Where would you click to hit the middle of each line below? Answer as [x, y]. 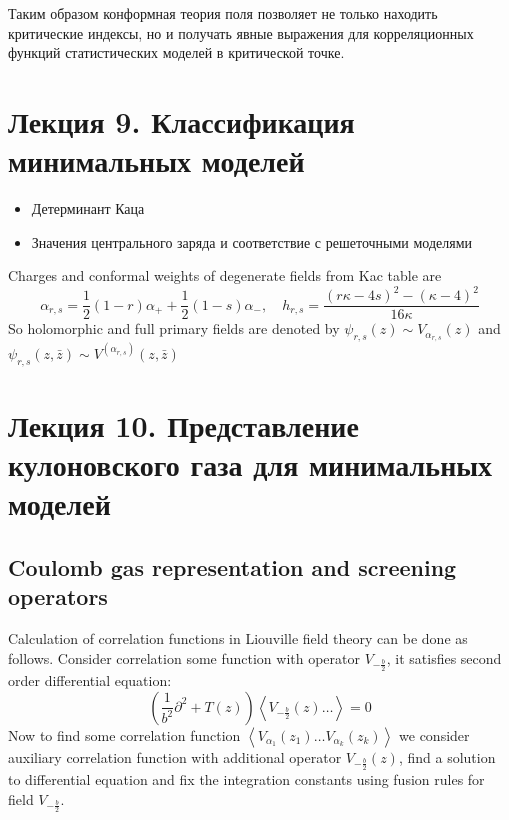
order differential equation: [90, 679]
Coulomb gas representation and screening [232, 566]
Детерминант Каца [88, 208]
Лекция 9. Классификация [181, 120]
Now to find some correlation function [124, 734]
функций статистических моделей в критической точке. [176, 52]
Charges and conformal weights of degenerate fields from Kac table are [225, 275]
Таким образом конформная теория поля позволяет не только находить [223, 13]
